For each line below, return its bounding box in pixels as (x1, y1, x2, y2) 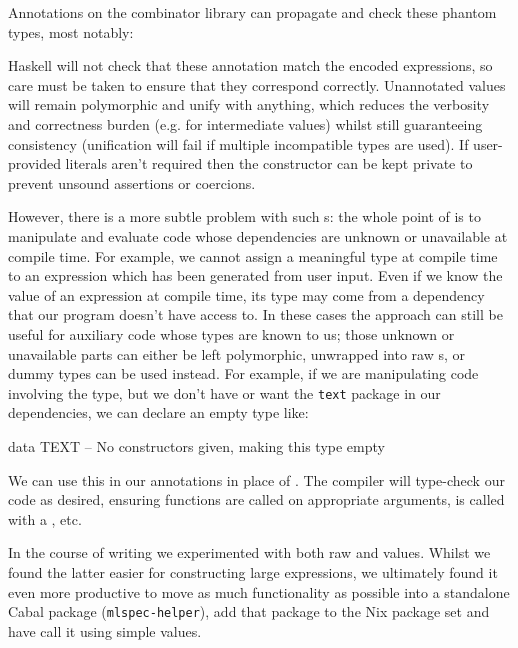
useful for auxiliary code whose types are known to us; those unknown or (8, 323, 455, 344)
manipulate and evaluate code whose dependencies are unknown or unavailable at (8, 225, 508, 246)
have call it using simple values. (8, 620, 202, 641)
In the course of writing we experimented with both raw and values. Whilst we (8, 542, 491, 563)
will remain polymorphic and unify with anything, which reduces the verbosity (8, 94, 490, 115)
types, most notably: (8, 21, 134, 42)
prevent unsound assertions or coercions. (8, 172, 256, 193)
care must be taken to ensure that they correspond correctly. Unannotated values (8, 74, 506, 95)
